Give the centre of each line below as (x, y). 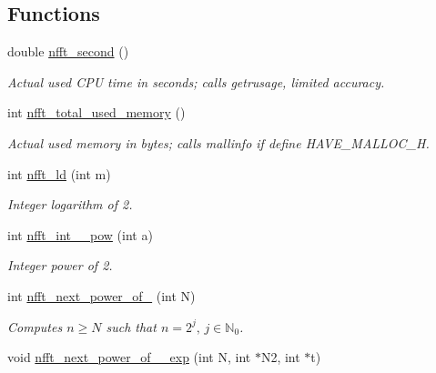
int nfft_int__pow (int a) (80, 234)
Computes (35, 326)
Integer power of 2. (60, 265)
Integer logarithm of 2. (70, 204)
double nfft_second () (68, 51)
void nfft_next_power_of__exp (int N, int (129, 357)
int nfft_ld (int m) (59, 173)
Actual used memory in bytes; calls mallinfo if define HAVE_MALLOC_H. (218, 142)
